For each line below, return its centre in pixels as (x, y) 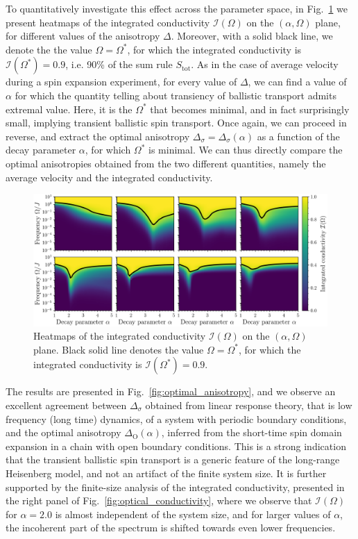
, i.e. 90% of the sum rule (119, 64)
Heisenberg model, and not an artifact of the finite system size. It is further (166, 473)
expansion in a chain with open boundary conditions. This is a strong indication (176, 446)
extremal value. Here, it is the (69, 109)
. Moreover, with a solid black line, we (252, 36)
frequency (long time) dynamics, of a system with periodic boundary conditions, (176, 418)
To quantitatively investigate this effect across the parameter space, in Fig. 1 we (177, 8)
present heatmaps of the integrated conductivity (108, 22)
